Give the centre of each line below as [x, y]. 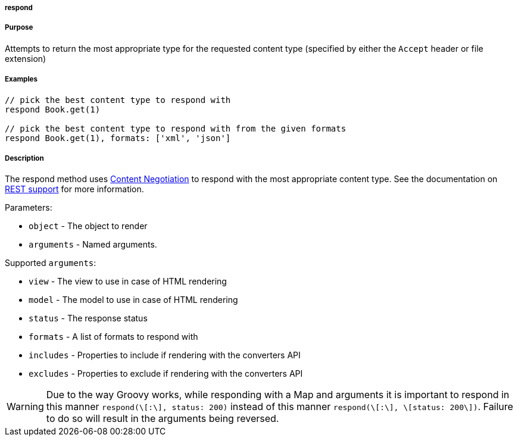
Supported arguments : [51, 263]
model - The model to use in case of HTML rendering [133, 300]
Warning [25, 407]
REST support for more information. [74, 189]
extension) [26, 58]
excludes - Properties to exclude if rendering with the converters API [166, 374]
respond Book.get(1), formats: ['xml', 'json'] [118, 138]
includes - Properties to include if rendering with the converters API [165, 355]
